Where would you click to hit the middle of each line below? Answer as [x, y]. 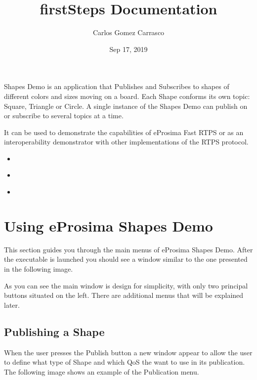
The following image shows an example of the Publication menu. [102, 371]
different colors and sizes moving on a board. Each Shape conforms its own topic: [127, 96]
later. [12, 305]
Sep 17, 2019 [128, 49]
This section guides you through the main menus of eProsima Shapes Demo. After [128, 249]
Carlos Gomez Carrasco [128, 32]
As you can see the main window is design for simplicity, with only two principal [126, 285]
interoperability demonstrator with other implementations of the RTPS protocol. [126, 142]
